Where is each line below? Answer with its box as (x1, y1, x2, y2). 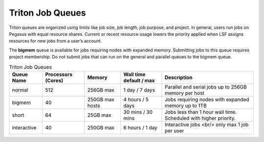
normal (12, 86, 28, 93)
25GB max (87, 112, 112, 118)
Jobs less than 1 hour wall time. (164, 108, 237, 115)
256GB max (87, 86, 114, 93)
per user (164, 127, 184, 134)
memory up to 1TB (164, 102, 207, 109)
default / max (123, 77, 155, 84)
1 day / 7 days (123, 86, 155, 93)
